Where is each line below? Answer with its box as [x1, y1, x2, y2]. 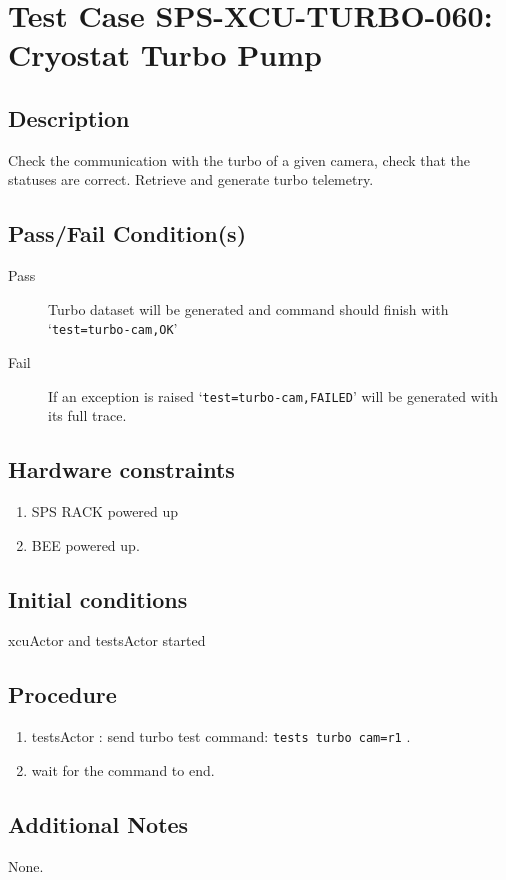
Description [8, 102, 130, 133]
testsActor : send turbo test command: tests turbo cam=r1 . [31, 726, 411, 747]
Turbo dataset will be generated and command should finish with [48, 298, 449, 319]
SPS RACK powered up [31, 501, 179, 522]
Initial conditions [8, 583, 188, 614]
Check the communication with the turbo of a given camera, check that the [8, 149, 471, 170]
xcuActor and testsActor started [8, 630, 206, 651]
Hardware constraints [8, 454, 235, 485]
